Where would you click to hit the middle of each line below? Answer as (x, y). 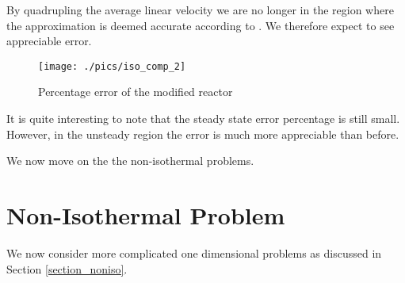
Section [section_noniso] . (67, 268)
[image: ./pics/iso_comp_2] (112, 66)
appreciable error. (49, 41)
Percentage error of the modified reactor (136, 92)
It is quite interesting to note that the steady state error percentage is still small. (203, 119)
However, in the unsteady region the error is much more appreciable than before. (203, 134)
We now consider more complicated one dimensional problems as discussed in (194, 252)
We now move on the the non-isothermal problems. (130, 161)
